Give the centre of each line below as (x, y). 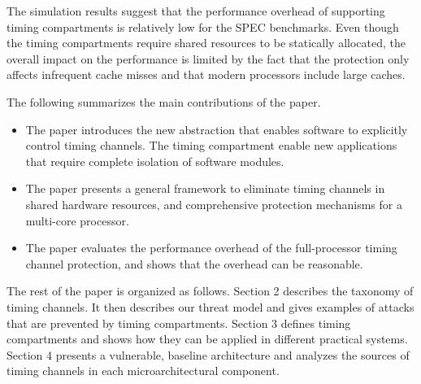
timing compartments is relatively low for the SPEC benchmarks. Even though (203, 26)
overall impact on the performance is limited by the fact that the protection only (208, 58)
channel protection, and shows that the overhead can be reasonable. (194, 263)
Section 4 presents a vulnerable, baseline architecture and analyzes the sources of (208, 354)
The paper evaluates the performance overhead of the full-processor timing (211, 248)
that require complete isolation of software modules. (155, 161)
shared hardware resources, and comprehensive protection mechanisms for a (214, 204)
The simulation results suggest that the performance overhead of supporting (196, 11)
